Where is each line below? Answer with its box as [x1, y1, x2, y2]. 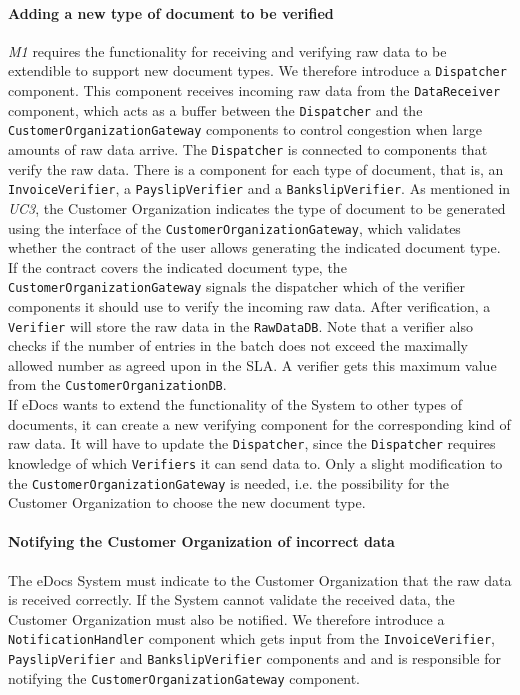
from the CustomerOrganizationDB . [8, 374, 227, 395]
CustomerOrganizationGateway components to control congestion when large [8, 119, 482, 140]
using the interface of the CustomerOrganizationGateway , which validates [8, 217, 461, 238]
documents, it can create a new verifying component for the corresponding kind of [8, 413, 511, 434]
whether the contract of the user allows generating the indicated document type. [8, 237, 501, 258]
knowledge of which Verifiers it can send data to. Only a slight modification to [8, 452, 503, 473]
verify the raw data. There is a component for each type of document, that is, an [8, 158, 504, 179]
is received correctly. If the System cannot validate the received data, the [8, 589, 455, 610]
